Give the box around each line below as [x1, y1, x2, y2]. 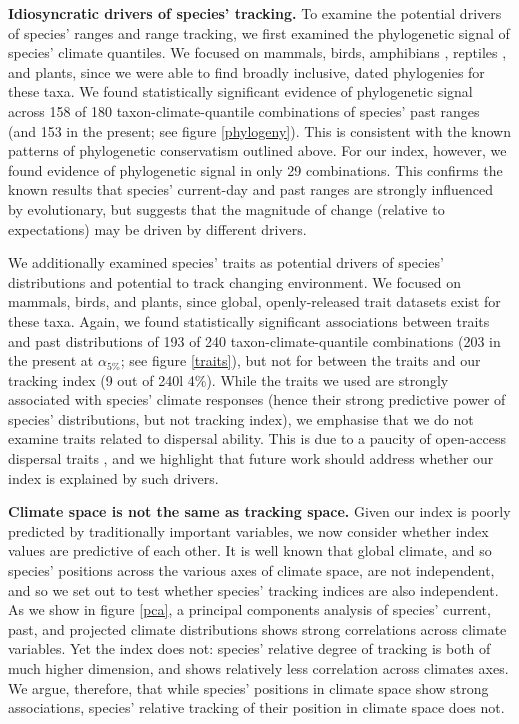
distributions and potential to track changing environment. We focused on [8, 271, 462, 292]
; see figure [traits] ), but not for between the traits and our [120, 350, 481, 371]
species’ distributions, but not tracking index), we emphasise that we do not [8, 408, 474, 429]
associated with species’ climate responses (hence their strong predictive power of [8, 389, 506, 410]
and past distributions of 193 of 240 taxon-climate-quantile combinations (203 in [8, 330, 501, 351]
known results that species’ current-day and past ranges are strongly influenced [8, 179, 493, 200]
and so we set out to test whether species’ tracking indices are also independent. [8, 579, 499, 600]
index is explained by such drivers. [8, 467, 219, 488]
